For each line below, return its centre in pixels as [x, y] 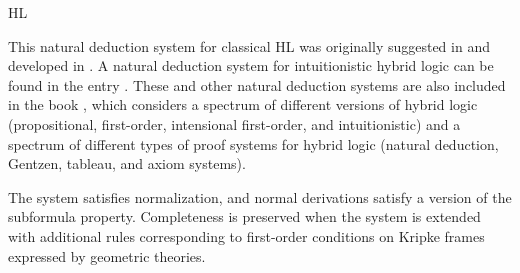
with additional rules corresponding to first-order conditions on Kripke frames [246, 235]
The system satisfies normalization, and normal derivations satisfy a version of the [260, 196]
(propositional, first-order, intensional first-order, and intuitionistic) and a [234, 123]
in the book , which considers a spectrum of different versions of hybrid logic [243, 104]
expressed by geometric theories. [107, 255]
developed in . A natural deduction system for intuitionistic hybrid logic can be [251, 65]
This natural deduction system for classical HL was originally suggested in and [249, 45]
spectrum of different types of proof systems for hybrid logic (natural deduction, [253, 143]
